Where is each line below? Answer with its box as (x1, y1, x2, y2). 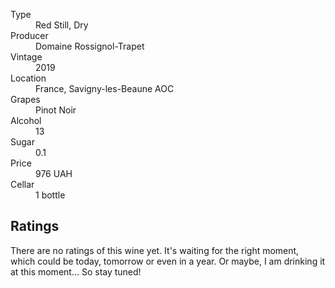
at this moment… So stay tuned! (10, 265, 142, 278)
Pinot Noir (35, 104, 77, 116)
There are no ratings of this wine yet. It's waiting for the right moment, (10, 244, 300, 256)
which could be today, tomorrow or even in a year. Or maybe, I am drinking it (10, 255, 326, 267)
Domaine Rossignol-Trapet (35, 40, 145, 52)
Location (10, 72, 47, 84)
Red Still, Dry (35, 19, 89, 31)
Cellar (10, 179, 35, 190)
